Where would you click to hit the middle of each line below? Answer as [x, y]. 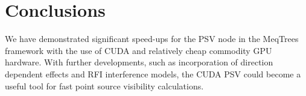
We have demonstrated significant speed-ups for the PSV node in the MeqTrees [152, 39]
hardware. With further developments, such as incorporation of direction [139, 62]
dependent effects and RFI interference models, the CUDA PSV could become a [153, 73]
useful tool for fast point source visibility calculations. [104, 85]
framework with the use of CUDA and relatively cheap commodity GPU [139, 50]
